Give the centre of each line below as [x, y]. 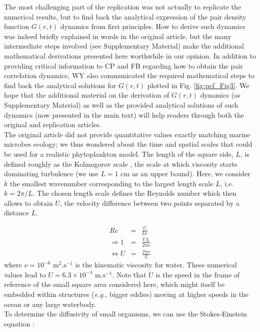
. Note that [129, 274]
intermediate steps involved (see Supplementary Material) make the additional [124, 46]
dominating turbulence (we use [51, 174]
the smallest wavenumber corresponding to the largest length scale [111, 183]
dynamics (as [220, 95]
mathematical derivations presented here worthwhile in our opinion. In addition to [130, 55]
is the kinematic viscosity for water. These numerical [156, 265]
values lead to [25, 274]
